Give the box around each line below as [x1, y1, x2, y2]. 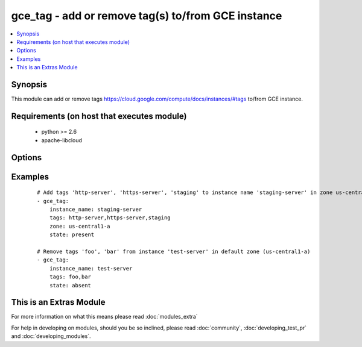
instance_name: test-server [49, 265, 133, 272]
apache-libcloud [41, 136, 83, 144]
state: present [49, 231, 95, 238]
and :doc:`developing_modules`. [11, 333, 91, 340]
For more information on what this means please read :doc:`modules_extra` [11, 313, 198, 320]
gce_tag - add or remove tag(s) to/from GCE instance [11, 9, 282, 22]
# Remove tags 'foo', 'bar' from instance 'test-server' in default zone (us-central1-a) [37, 248, 311, 255]
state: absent [49, 282, 92, 289]
